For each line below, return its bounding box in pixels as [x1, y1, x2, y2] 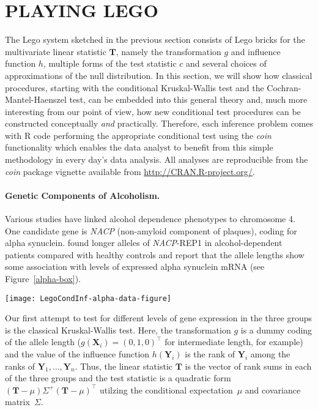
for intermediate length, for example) [165, 335, 303, 348]
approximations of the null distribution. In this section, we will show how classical [5, 69, 312, 81]
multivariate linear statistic [5, 45, 106, 58]
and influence [231, 45, 281, 58]
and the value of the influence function [5, 348, 150, 360]
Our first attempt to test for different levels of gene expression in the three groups [5, 311, 312, 324]
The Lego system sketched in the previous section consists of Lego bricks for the [5, 33, 305, 46]
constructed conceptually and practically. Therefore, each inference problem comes [5, 117, 313, 130]
